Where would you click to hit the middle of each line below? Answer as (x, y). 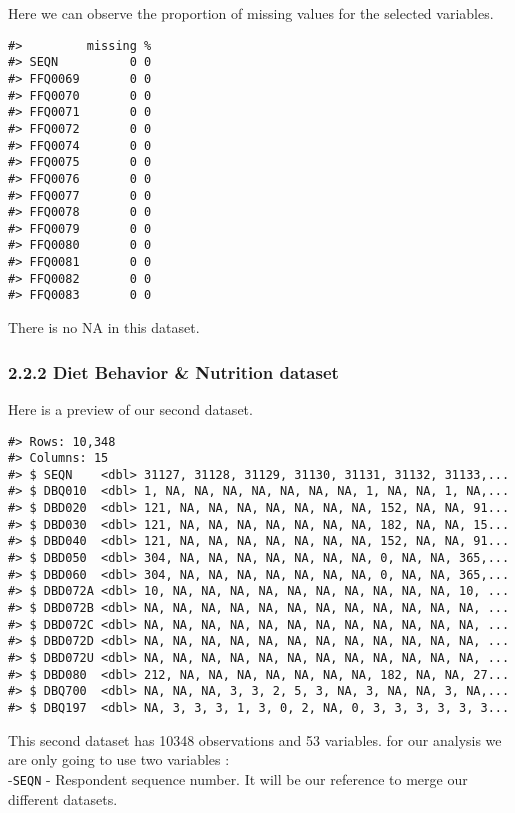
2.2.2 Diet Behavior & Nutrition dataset (173, 371)
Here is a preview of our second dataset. (130, 408)
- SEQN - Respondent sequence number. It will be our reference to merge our (238, 778)
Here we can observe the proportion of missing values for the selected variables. (251, 13)
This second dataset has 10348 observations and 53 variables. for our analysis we (255, 739)
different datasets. (63, 798)
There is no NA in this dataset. (104, 327)
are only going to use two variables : (119, 759)
